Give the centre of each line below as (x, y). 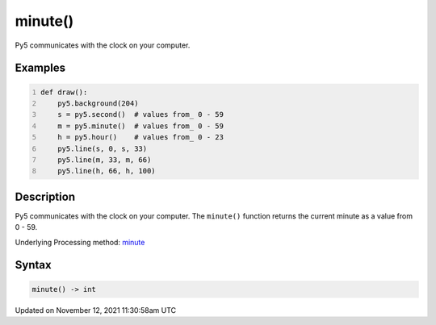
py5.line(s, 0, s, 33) (103, 148)
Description (45, 196)
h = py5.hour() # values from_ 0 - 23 (140, 137)
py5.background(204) (98, 103)
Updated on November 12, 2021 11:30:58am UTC (96, 310)
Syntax (33, 265)
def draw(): (64, 92)
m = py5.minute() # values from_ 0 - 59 (140, 126)
